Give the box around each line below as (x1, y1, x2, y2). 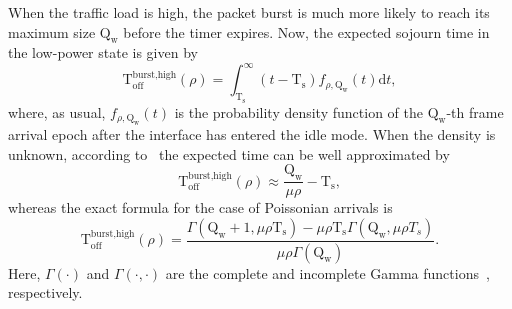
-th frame (446, 101, 504, 122)
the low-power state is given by (8, 42, 198, 63)
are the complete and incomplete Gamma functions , (165, 262, 490, 283)
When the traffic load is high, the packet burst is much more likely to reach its (8, 2, 490, 22)
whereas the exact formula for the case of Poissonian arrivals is (8, 197, 393, 218)
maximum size (8, 21, 96, 42)
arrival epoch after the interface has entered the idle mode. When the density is (8, 124, 496, 145)
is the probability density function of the (174, 101, 423, 122)
